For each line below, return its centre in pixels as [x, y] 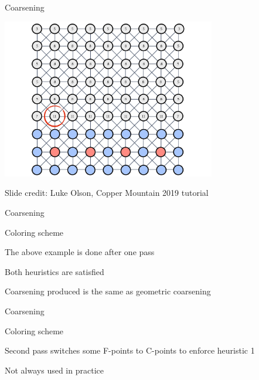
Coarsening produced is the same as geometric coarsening [108, 291]
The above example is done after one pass [80, 252]
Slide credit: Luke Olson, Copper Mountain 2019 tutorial [107, 193]
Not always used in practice [54, 370]
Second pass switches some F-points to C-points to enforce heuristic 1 [130, 350]
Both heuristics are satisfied [54, 271]
